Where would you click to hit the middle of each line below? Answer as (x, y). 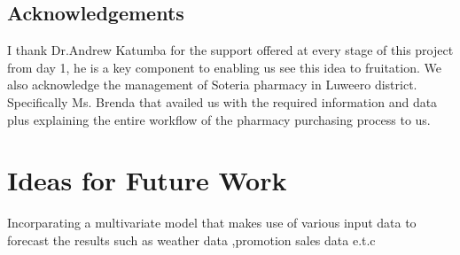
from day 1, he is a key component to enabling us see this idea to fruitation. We (224, 67)
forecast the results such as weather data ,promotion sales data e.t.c (191, 240)
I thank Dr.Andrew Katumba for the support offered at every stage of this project (230, 50)
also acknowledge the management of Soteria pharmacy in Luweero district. (212, 85)
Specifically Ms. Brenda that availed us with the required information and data (222, 101)
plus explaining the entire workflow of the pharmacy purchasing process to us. (219, 119)
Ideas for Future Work (147, 180)
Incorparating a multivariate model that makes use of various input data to (212, 223)
